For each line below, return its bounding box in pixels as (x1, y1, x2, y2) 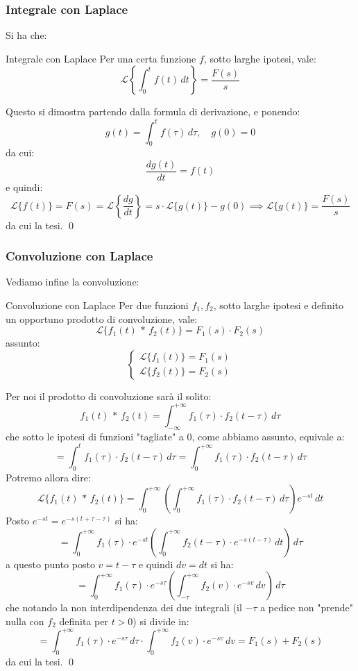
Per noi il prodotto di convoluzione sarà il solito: (6, 388, 212, 403)
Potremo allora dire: (6, 470, 91, 484)
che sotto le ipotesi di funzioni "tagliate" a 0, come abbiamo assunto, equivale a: (6, 429, 345, 443)
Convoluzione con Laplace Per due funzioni (6, 297, 189, 312)
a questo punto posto (6, 556, 95, 571)
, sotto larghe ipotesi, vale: (203, 51, 316, 65)
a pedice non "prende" (260, 600, 353, 615)
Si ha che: (6, 28, 47, 42)
